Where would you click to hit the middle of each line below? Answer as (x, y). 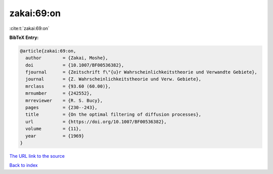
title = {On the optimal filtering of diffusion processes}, (113, 115)
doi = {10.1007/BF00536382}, (75, 65)
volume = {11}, (54, 129)
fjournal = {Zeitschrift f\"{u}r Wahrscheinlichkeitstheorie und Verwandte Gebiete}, (141, 72)
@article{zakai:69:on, (48, 51)
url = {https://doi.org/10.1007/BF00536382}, (96, 122)
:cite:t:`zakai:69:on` (30, 28)
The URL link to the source (37, 156)
